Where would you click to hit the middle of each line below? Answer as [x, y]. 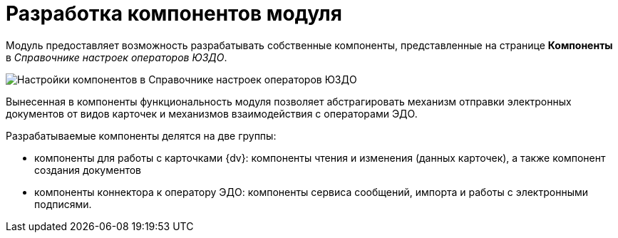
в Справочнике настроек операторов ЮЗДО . [117, 57]
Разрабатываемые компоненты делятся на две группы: [141, 135]
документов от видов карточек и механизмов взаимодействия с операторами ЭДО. [212, 113]
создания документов [88, 170]
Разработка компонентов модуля [174, 14]
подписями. [63, 204]
